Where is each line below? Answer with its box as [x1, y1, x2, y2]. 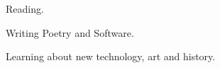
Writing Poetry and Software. [6, 25, 134, 40]
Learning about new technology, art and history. [6, 49, 216, 64]
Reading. [6, 1, 44, 16]
